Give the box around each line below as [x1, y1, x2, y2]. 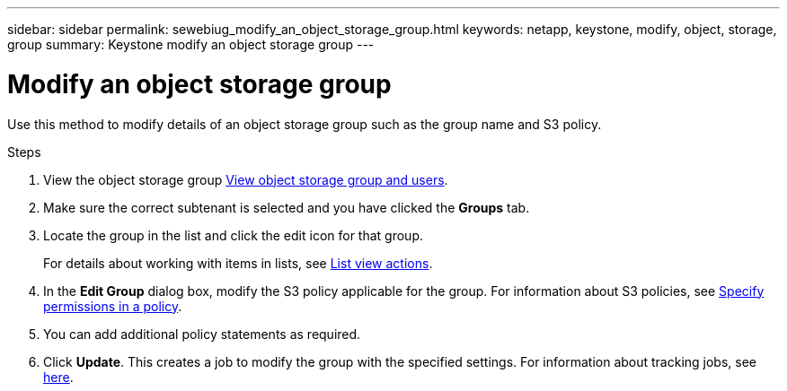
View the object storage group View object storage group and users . [43, 171, 448, 187]
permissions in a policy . [43, 298, 182, 314]
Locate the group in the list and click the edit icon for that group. [43, 227, 424, 243]
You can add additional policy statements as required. [43, 326, 361, 342]
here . [43, 369, 74, 385]
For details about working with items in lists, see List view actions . [43, 255, 433, 271]
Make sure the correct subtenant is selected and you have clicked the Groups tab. [43, 199, 530, 215]
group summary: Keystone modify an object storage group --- [7, 37, 375, 52]
